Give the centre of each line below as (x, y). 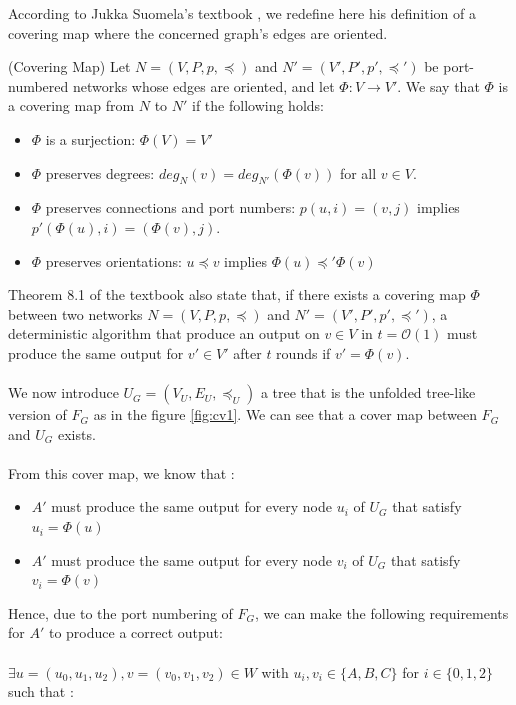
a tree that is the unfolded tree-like (368, 392)
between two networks (75, 313)
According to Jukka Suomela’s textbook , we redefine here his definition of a (242, 13)
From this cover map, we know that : (121, 472)
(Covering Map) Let (69, 66)
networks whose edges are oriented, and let (203, 85)
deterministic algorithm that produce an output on (164, 333)
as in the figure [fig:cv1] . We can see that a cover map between (285, 414)
